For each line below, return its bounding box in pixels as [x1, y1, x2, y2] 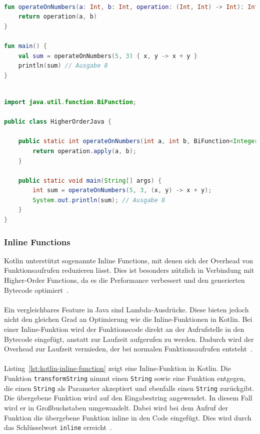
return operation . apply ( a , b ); [32, 147, 136, 155]
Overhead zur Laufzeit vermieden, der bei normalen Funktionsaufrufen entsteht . [4, 343, 252, 354]
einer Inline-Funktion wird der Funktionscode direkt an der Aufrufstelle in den [4, 324, 244, 334]
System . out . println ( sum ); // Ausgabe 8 [32, 196, 165, 204]
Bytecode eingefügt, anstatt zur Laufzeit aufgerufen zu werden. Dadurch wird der [4, 333, 254, 344]
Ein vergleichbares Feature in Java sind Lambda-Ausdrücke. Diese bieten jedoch [4, 304, 249, 314]
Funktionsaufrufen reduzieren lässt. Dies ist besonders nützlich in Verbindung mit [4, 265, 254, 275]
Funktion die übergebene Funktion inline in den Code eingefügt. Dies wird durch [4, 412, 251, 422]
